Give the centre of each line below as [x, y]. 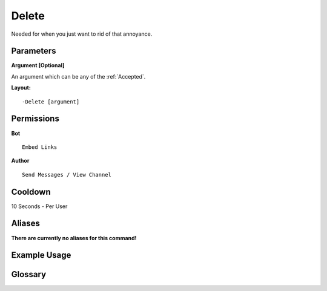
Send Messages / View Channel [67, 175]
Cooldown [31, 191]
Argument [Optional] [38, 65]
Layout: [21, 88]
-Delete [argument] [51, 102]
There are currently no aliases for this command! [74, 238]
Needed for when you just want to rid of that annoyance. [82, 34]
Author [20, 161]
